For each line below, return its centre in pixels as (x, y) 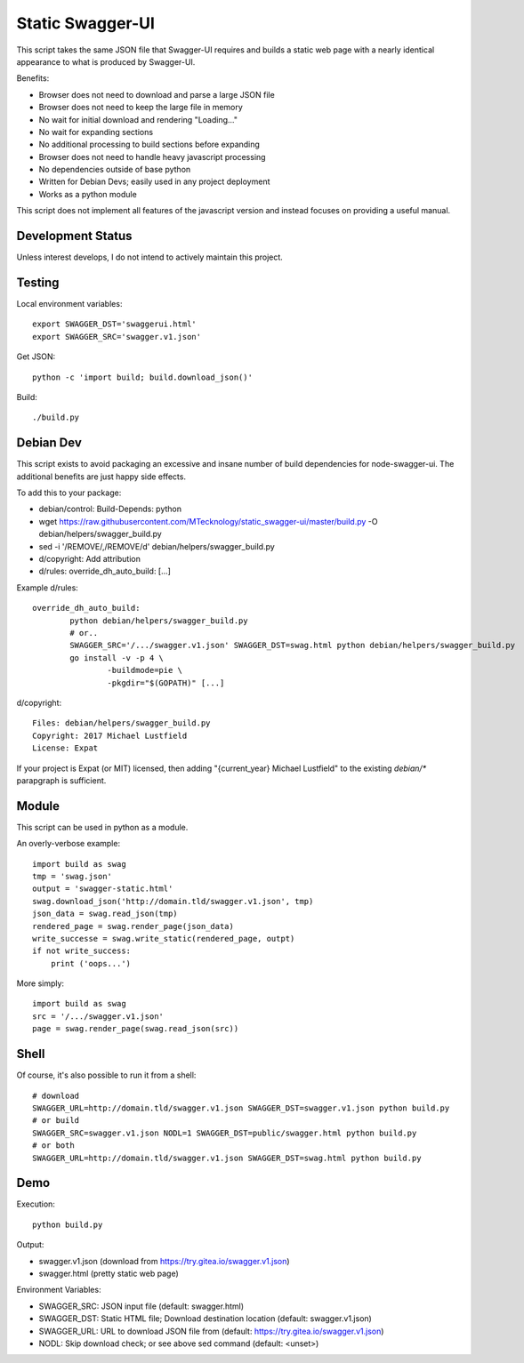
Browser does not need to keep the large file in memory (141, 108)
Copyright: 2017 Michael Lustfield (110, 735)
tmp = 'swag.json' (73, 876)
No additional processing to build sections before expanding (149, 144)
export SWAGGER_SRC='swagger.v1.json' (117, 337)
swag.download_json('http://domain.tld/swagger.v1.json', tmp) (173, 901)
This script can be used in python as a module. (102, 827)
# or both (53, 1146)
